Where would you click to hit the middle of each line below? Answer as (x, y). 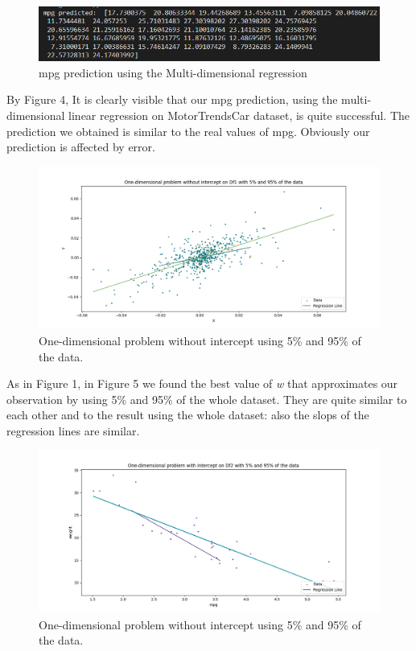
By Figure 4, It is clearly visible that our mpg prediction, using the (172, 99)
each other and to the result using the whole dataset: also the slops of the (188, 415)
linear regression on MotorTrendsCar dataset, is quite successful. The (239, 115)
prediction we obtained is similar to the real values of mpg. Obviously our (188, 131)
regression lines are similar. (73, 430)
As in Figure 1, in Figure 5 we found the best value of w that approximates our (202, 383)
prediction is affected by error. (81, 147)
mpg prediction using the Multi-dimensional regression (173, 72)
